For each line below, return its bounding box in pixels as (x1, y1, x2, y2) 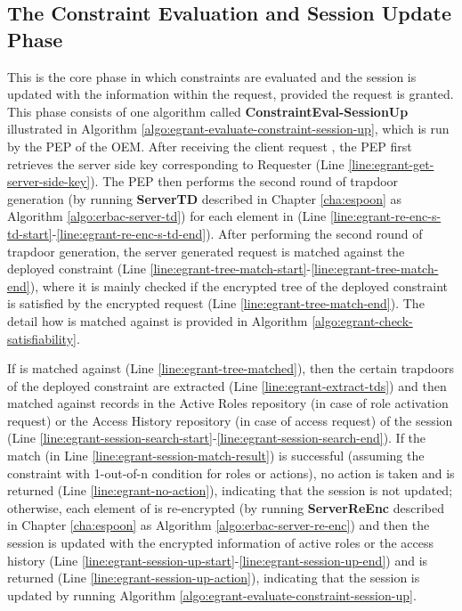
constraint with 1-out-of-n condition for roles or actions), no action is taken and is (7, 463, 455, 482)
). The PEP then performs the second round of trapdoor (90, 172, 399, 191)
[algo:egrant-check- (312, 311, 413, 330)
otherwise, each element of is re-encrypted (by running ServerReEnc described (7, 498, 444, 517)
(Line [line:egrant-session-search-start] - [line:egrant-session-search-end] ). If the (7, 428, 426, 447)
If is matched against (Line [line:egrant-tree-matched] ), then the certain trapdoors (7, 359, 454, 378)
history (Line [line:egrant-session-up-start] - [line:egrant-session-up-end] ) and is (7, 550, 428, 569)
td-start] (7, 224, 53, 242)
